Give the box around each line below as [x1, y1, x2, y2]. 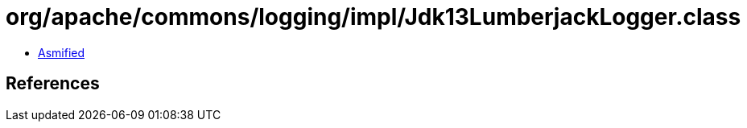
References [6, 73, 100, 94]
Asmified [38, 45, 85, 60]
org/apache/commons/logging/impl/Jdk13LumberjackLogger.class [6, 3, 741, 31]
